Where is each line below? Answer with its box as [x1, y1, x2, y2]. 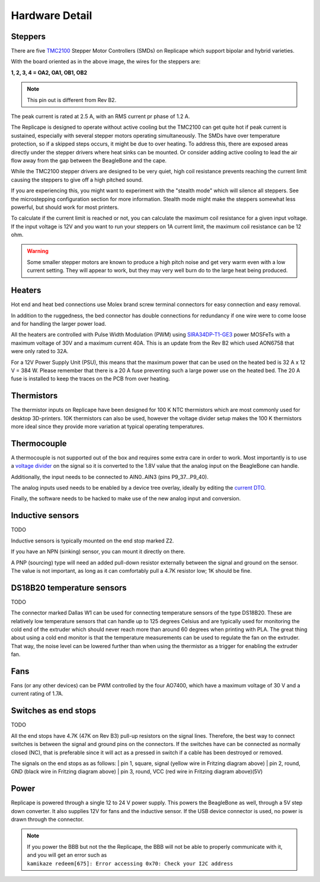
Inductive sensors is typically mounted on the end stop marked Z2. [11, 537, 174, 544]
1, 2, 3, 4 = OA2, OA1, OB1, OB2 [11, 69, 87, 76]
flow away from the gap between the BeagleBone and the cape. [11, 157, 167, 164]
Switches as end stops [11, 706, 97, 716]
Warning [27, 248, 49, 255]
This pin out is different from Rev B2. [27, 96, 117, 103]
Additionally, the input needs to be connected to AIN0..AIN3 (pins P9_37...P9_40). [11, 473, 209, 480]
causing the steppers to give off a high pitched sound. [11, 176, 143, 183]
